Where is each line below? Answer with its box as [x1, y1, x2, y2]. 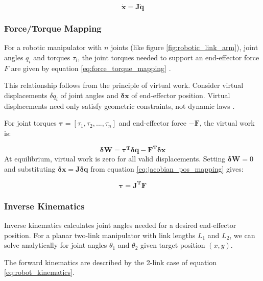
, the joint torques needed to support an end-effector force [78, 52, 259, 63]
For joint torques [4, 118, 57, 128]
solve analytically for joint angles [4, 240, 107, 250]
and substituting [4, 163, 56, 174]
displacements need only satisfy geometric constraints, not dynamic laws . [4, 100, 235, 111]
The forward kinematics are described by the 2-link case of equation [4, 256, 217, 267]
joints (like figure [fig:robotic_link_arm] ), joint [111, 42, 258, 53]
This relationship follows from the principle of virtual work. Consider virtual [4, 80, 244, 90]
